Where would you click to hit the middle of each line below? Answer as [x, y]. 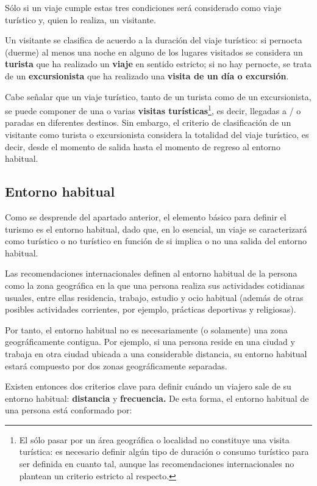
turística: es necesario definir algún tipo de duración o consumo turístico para [164, 452]
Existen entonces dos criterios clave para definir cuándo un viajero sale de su [148, 386]
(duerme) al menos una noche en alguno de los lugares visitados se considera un [154, 52]
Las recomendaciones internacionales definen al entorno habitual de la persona [151, 273]
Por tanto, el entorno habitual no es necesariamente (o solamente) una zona [146, 329]
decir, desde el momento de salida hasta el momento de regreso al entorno [143, 146]
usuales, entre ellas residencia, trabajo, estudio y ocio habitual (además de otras [154, 297]
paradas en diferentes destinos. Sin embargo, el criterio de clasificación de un [148, 122]
